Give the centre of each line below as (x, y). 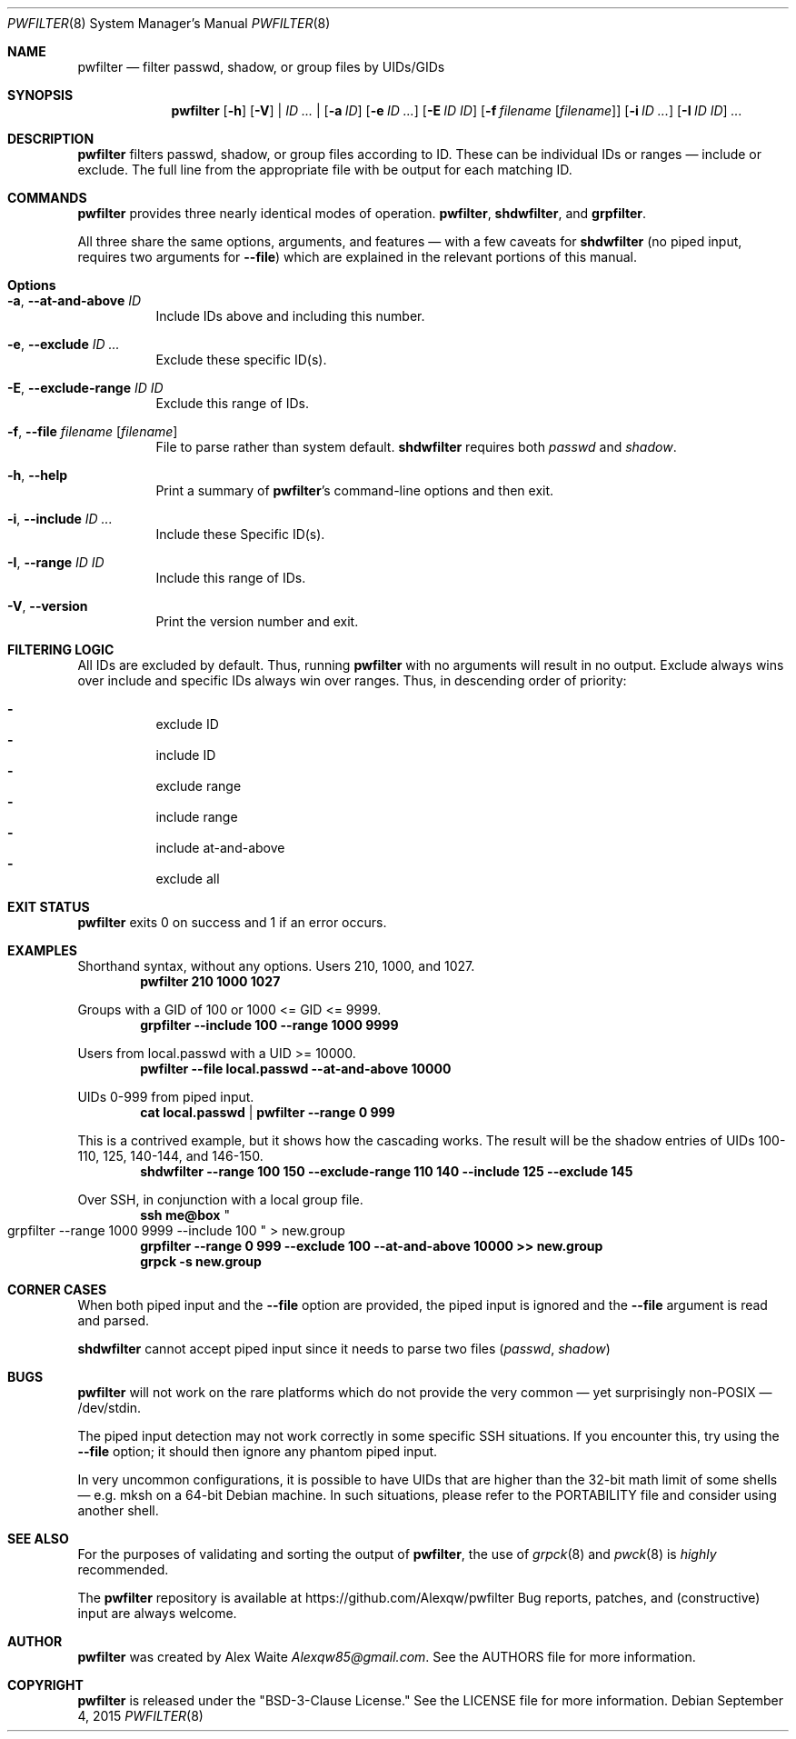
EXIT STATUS (49, 907)
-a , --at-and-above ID (75, 300)
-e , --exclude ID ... (64, 344)
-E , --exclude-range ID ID (85, 388)
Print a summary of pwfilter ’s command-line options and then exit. (355, 490)
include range (197, 817)
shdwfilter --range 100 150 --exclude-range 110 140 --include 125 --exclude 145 (387, 1171)
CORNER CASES (57, 1289)
